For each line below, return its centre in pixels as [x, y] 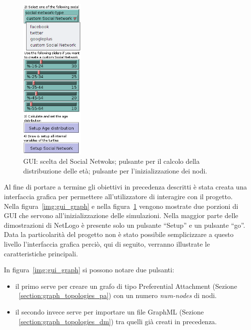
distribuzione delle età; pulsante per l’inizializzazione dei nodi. [115, 170]
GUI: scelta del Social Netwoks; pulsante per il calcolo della [111, 161]
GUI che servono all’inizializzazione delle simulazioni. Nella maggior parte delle [121, 215]
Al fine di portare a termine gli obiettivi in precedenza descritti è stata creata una [125, 187]
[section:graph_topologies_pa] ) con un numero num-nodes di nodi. [118, 295]
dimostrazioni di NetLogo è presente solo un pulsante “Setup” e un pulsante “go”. [125, 225]
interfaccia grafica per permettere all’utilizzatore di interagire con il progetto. [118, 196]
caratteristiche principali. [41, 253]
